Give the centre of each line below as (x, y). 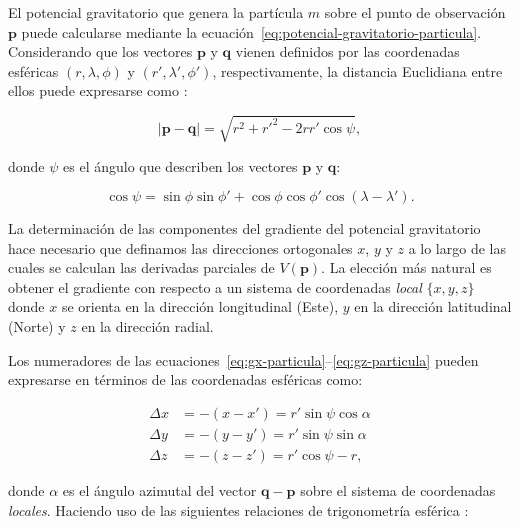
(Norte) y (37, 326)
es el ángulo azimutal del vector (159, 489)
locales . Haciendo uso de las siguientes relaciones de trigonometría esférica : (238, 509)
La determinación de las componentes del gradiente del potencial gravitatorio (244, 228)
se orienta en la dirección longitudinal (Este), (200, 306)
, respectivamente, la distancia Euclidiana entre (357, 70)
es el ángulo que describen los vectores (180, 165)
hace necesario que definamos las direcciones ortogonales (180, 247)
